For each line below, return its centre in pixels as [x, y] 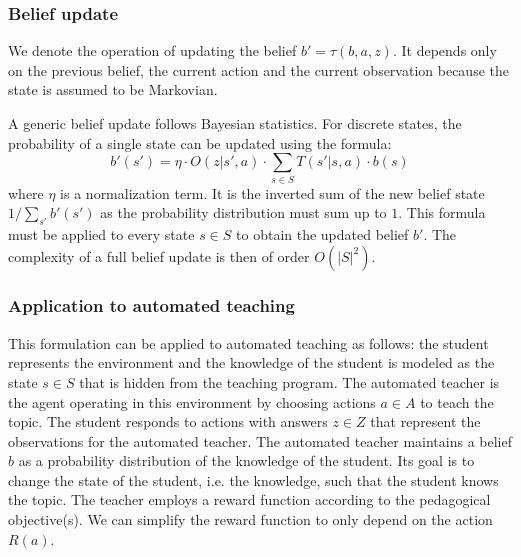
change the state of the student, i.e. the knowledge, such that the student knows [253, 479]
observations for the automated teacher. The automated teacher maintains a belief [260, 440]
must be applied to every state [101, 233]
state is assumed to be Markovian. [113, 89]
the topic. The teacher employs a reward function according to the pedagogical [249, 499]
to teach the [457, 401]
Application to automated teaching [151, 305]
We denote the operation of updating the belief [152, 50]
